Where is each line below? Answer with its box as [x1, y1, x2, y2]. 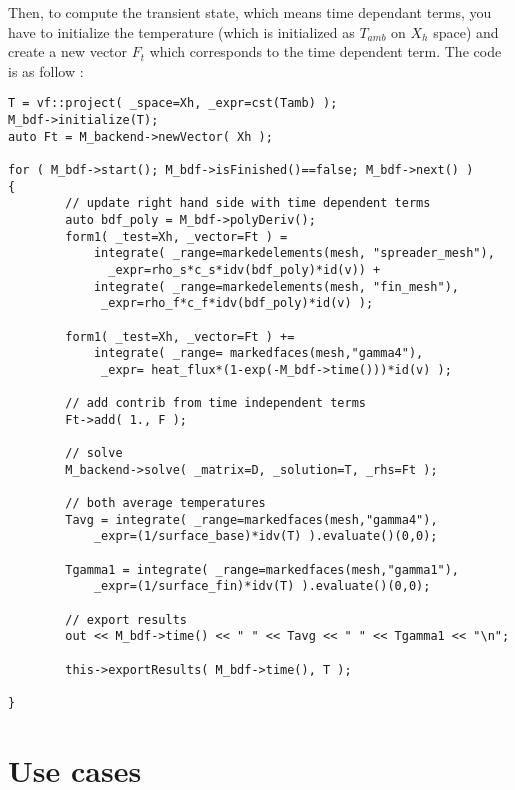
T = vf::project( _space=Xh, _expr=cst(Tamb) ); [8, 96, 338, 111]
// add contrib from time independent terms [65, 396, 366, 411]
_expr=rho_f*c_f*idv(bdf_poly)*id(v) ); [101, 296, 374, 311]
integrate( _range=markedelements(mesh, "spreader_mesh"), [93, 246, 495, 261]
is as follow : [8, 60, 84, 81]
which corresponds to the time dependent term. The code [149, 41, 502, 62]
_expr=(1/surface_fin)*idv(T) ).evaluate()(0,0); [93, 579, 431, 594]
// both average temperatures [65, 496, 266, 511]
